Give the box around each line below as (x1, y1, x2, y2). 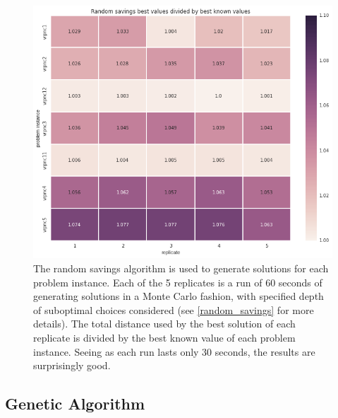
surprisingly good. (33, 358, 111, 373)
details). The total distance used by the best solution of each (33, 316, 296, 331)
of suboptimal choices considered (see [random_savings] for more (33, 302, 314, 317)
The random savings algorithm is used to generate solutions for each (33, 260, 329, 275)
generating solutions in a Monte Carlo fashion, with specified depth (33, 289, 324, 303)
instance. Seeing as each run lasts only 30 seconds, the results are (33, 344, 315, 359)
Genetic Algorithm (5, 393, 145, 414)
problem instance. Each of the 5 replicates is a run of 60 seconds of (33, 274, 322, 289)
